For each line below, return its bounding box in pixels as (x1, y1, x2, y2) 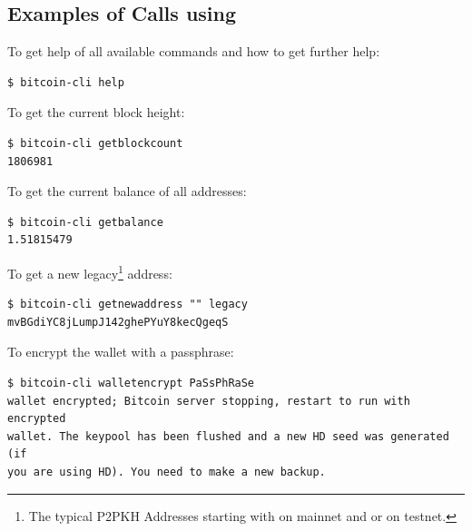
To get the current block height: (7, 103, 185, 122)
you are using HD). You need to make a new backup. (7, 465, 326, 478)
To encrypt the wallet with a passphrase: (7, 342, 234, 361)
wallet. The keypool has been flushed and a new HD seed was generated (7, 429, 449, 443)
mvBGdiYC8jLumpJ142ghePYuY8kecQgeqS (7, 315, 229, 329)
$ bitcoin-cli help (7, 75, 124, 89)
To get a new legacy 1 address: (7, 261, 172, 282)
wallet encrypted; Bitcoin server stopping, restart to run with (7, 394, 410, 408)
